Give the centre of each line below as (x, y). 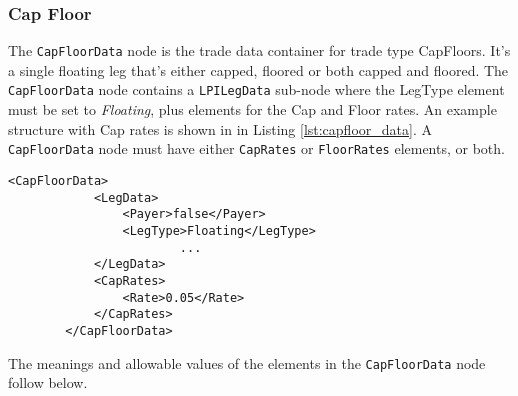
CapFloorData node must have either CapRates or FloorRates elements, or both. (256, 148)
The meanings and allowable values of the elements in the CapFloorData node (247, 362)
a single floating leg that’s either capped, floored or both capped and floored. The (258, 69)
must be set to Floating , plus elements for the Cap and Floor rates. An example (252, 109)
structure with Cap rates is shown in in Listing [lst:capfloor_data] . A (220, 128)
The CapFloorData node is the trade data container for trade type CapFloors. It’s (259, 50)
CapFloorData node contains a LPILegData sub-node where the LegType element (256, 89)
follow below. (48, 382)
